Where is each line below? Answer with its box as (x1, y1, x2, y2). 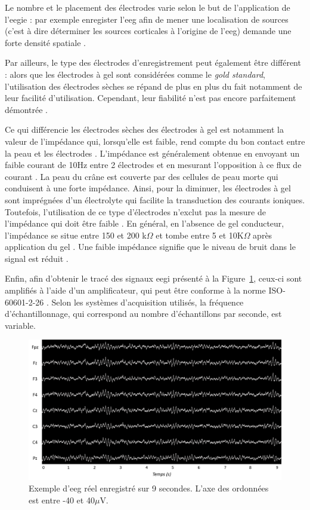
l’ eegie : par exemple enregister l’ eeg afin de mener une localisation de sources (5, 13, 289, 25)
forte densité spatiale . (5, 36, 86, 48)
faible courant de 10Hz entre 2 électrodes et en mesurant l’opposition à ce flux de (5, 158, 302, 171)
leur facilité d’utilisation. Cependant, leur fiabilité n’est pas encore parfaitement (5, 91, 296, 104)
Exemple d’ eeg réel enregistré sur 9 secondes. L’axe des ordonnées (29, 482, 269, 494)
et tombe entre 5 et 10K (156, 228, 244, 241)
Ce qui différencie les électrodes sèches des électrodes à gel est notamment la (5, 123, 284, 136)
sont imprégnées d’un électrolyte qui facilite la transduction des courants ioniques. (5, 193, 305, 206)
